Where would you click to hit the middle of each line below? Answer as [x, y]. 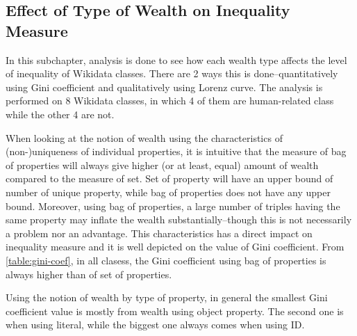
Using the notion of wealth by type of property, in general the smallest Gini [167, 297]
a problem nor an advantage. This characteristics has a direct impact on [159, 233]
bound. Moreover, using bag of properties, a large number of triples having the [173, 206]
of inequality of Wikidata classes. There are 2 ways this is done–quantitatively [172, 73]
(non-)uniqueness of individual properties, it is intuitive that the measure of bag [176, 151]
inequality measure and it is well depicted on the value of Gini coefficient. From [175, 247]
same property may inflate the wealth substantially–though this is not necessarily [179, 219]
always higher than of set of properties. [89, 274]
